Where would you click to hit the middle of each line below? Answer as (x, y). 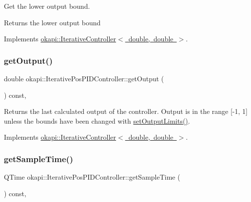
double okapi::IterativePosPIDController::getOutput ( (84, 78)
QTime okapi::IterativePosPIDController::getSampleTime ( (92, 177)
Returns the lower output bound (52, 22)
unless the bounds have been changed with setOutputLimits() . (97, 120)
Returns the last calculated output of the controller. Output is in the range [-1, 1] (126, 111)
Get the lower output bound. (47, 6)
